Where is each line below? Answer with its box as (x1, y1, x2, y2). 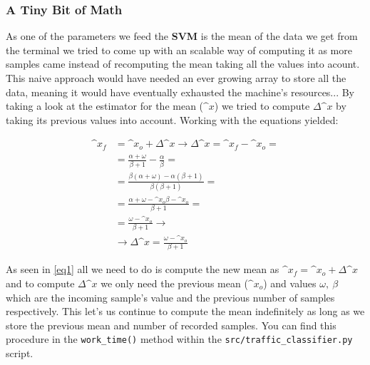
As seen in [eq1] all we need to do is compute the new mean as (6, 262, 279, 277)
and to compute (6, 275, 75, 290)
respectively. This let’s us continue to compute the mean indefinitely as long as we (6, 304, 365, 319)
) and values (263, 275, 317, 290)
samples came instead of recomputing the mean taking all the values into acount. (6, 56, 360, 71)
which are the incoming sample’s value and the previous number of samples (6, 289, 335, 304)
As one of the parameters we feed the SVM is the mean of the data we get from (6, 29, 358, 43)
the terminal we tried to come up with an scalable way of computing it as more (6, 42, 352, 57)
